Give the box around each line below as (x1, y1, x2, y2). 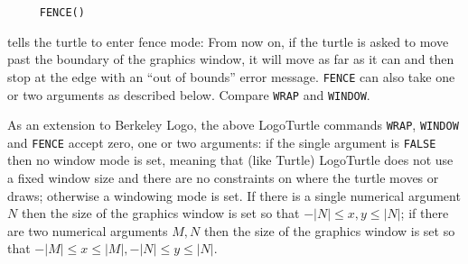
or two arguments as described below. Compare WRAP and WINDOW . (7, 85, 370, 104)
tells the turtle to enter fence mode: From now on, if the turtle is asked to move (7, 32, 449, 50)
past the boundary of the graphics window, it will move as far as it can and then (7, 50, 454, 68)
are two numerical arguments (7, 221, 168, 240)
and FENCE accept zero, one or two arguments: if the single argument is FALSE (7, 132, 436, 151)
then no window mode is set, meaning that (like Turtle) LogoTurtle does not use (7, 150, 454, 169)
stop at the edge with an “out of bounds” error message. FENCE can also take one (7, 67, 455, 86)
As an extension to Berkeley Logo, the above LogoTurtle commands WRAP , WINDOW (7, 115, 459, 134)
